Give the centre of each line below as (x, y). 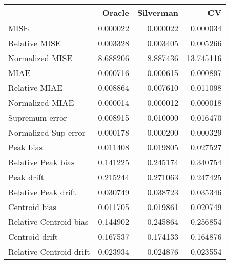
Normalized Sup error (47, 132)
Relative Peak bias (41, 162)
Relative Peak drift (42, 192)
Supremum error (38, 117)
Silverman (158, 13)
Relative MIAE (35, 88)
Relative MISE (35, 43)
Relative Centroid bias (48, 222)
